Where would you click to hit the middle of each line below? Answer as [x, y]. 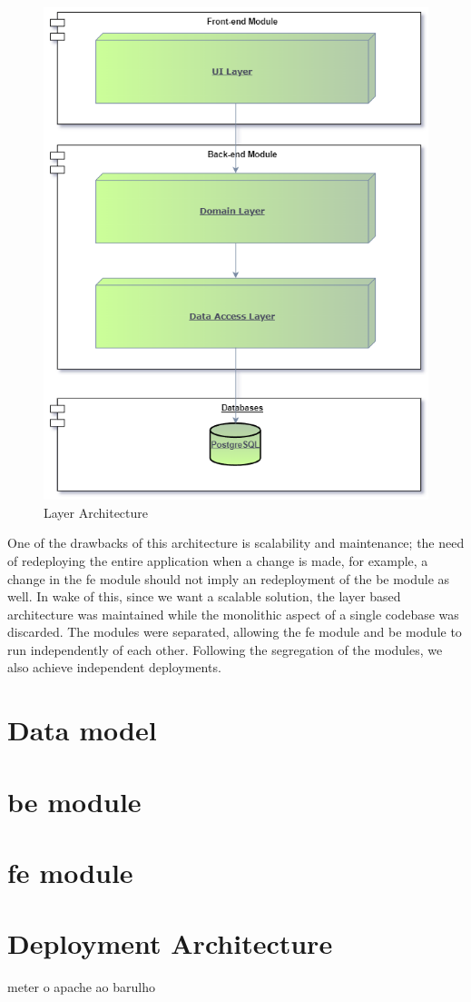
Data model [82, 730]
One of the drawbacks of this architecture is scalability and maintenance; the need [236, 543]
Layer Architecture [96, 512]
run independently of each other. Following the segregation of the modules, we [225, 649]
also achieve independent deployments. [114, 667]
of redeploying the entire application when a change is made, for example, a [218, 560]
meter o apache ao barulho [82, 987]
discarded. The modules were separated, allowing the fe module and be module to [235, 632]
